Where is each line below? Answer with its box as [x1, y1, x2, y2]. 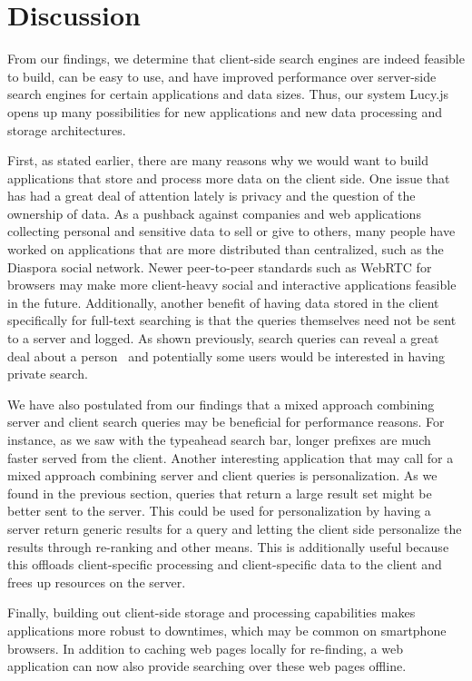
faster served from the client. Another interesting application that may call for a [7, 448, 454, 467]
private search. [7, 364, 88, 383]
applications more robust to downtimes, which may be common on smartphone [7, 620, 447, 639]
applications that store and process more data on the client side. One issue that [7, 168, 450, 187]
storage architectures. [7, 120, 126, 139]
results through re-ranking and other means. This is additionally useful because [7, 537, 449, 556]
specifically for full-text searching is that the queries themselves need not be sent [7, 311, 457, 330]
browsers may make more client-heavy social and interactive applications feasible [7, 275, 457, 294]
